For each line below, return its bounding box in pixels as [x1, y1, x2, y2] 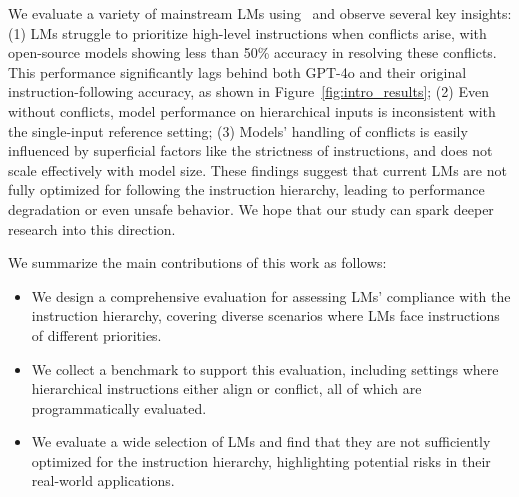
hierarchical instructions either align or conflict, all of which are [31, 378, 422, 399]
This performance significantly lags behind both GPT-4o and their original [8, 61, 467, 82]
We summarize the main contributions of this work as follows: [8, 252, 387, 273]
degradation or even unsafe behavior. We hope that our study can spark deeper [8, 198, 494, 219]
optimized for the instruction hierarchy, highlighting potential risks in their [31, 450, 491, 471]
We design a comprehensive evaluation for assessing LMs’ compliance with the [31, 285, 511, 306]
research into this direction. [8, 218, 176, 239]
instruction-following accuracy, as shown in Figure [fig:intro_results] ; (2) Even [8, 81, 489, 102]
